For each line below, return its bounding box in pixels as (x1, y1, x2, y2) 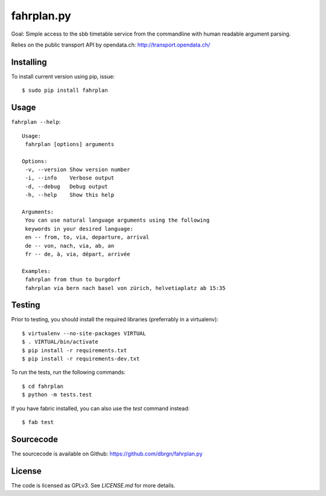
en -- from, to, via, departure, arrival (25, 234, 150, 241)
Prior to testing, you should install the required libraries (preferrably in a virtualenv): (11, 316, 219, 323)
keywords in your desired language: (25, 225, 134, 232)
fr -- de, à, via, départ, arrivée (25, 251, 130, 257)
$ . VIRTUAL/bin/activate (22, 338, 99, 346)
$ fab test (22, 419, 54, 425)
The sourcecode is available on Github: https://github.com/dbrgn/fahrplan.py (11, 450, 203, 457)
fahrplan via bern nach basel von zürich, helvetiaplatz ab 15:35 (25, 285, 226, 291)
